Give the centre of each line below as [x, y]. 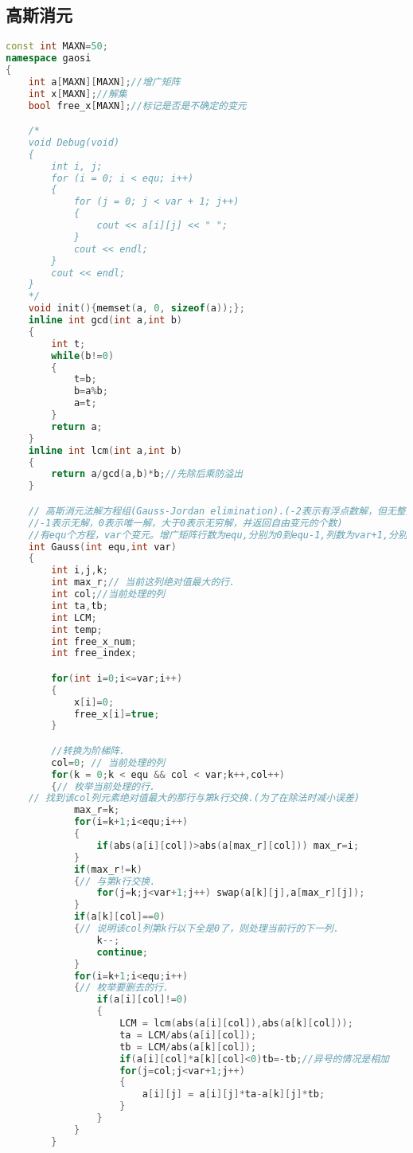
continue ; [122, 952]
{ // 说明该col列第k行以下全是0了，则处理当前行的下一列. [206, 929]
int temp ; [77, 629]
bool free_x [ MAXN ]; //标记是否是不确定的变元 [137, 106]
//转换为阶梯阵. [88, 750]
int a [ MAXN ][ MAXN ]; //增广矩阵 [104, 82]
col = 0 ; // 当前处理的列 [108, 762]
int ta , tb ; [80, 606]
